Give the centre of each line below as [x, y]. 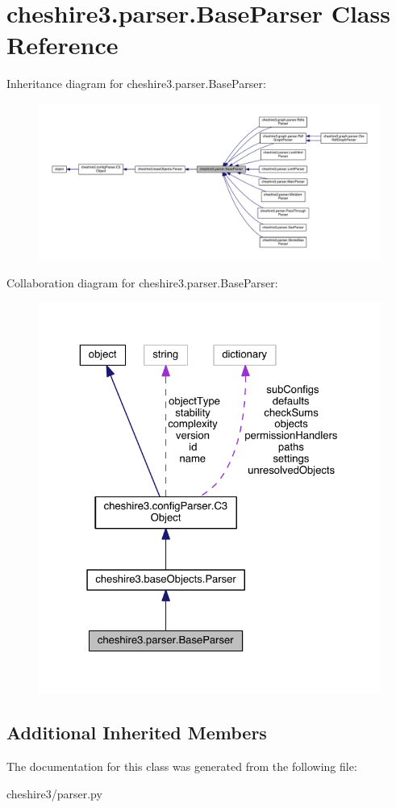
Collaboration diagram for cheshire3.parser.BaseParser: [142, 283]
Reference [63, 45]
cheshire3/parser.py [54, 793]
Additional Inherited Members [137, 733]
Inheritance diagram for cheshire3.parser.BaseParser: [136, 84]
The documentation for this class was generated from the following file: [182, 766]
